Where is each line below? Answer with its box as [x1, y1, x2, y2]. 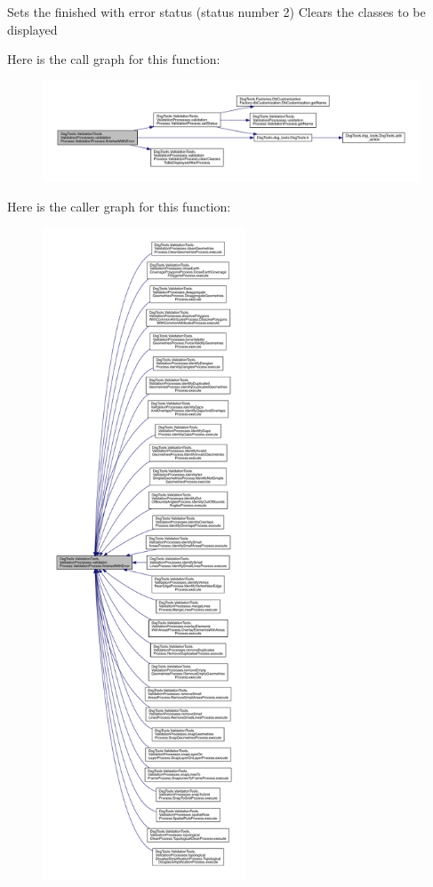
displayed [7, 20, 58, 38]
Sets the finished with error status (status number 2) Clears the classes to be [7, 3, 426, 20]
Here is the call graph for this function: [7, 50, 221, 68]
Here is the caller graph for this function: [7, 196, 231, 215]
